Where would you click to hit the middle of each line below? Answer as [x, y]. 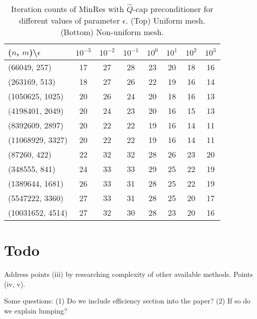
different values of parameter [70, 20]
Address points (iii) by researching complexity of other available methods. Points [128, 274]
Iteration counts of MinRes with [67, 9]
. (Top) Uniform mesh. [165, 20]
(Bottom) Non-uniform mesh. [112, 32]
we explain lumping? [36, 310]
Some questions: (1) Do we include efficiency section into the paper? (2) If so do [127, 301]
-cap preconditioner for [173, 9]
